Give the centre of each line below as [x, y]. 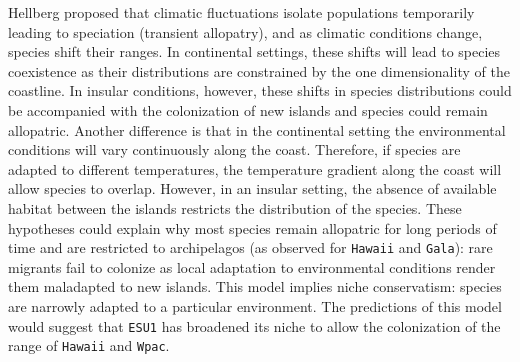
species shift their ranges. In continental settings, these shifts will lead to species [254, 51]
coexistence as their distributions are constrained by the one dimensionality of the [259, 70]
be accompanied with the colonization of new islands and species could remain [248, 109]
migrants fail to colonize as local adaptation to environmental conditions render [252, 266]
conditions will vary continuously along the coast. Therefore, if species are [234, 149]
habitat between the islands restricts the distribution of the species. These [235, 207]
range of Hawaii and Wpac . [89, 345]
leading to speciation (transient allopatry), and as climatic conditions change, [245, 31]
